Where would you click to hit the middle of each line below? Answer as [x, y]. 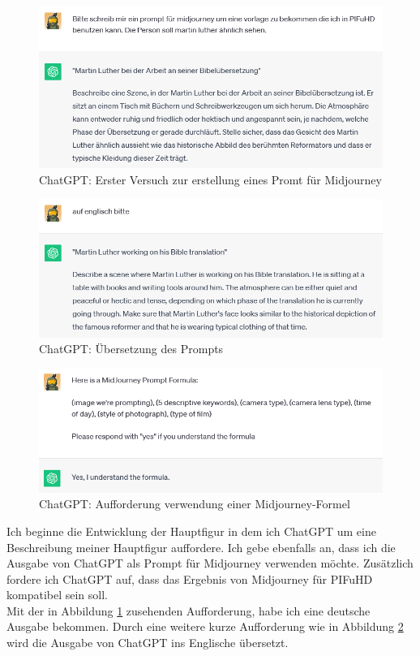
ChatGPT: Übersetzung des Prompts [131, 349]
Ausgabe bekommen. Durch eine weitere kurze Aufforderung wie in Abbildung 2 [205, 626]
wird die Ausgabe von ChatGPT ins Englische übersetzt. [148, 643]
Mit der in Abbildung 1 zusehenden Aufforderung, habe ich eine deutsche [189, 610]
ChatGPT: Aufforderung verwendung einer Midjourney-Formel [195, 504]
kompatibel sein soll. [57, 595]
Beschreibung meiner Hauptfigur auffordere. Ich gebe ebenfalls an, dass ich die [201, 547]
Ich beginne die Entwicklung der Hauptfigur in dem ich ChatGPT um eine [191, 531]
